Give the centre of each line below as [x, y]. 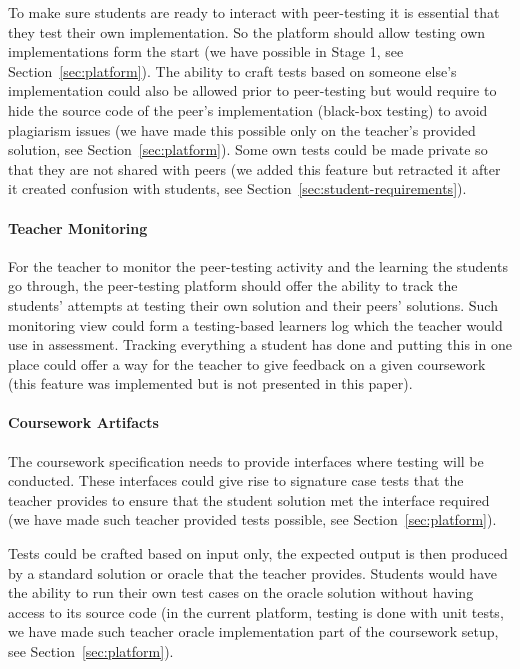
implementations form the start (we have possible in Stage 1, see [206, 51]
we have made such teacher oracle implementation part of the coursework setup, [253, 631]
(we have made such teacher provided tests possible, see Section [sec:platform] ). [252, 519]
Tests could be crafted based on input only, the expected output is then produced [258, 553]
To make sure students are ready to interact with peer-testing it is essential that [254, 12]
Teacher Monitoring [78, 227]
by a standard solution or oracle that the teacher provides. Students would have [252, 572]
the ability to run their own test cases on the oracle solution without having [241, 592]
